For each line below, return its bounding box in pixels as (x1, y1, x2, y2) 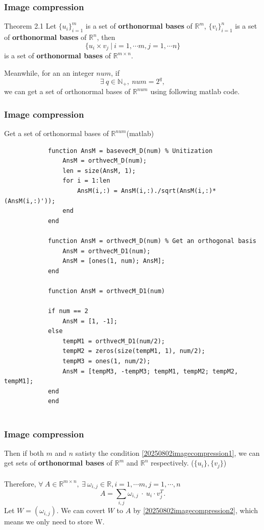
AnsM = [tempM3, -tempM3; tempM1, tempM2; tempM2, (62, 367, 238, 375)
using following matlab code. (150, 86, 240, 97)
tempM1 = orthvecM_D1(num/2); (62, 337, 165, 345)
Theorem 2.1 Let (4, 20, 57, 31)
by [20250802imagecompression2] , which (133, 505, 258, 516)
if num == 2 (47, 307, 88, 315)
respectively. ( (151, 457, 194, 468)
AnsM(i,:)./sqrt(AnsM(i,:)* (121, 187, 217, 194)
